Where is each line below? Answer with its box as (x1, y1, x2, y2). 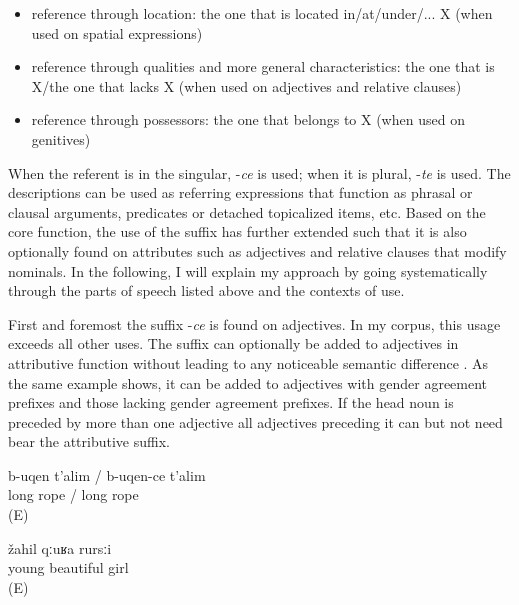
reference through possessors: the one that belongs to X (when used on (31, 109, 465, 130)
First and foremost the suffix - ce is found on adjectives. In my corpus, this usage (8, 313, 501, 334)
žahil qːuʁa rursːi (8, 537, 112, 558)
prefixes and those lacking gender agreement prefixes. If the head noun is (8, 392, 454, 413)
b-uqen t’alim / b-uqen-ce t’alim (8, 464, 206, 485)
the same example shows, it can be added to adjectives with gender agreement (8, 372, 488, 393)
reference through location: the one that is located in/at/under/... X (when (31, 3, 493, 23)
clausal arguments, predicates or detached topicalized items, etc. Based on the (8, 201, 486, 222)
